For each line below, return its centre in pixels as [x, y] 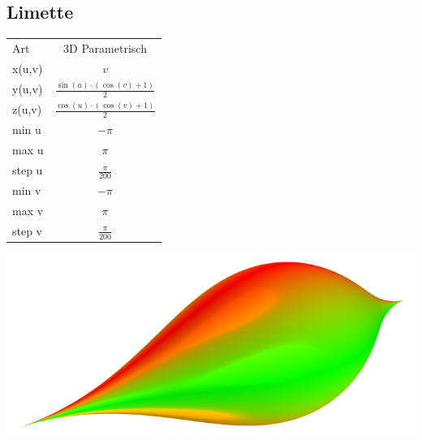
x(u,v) [28, 68]
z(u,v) [27, 109]
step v [28, 231]
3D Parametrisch [105, 47]
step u [28, 170]
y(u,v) [28, 88]
